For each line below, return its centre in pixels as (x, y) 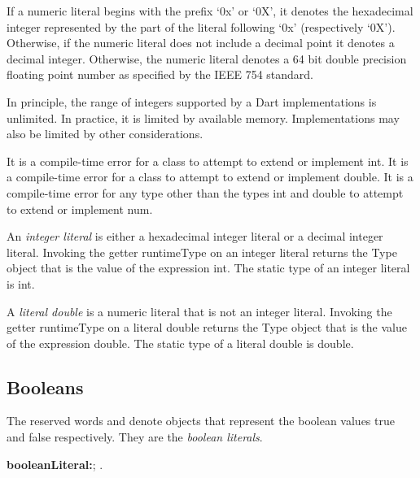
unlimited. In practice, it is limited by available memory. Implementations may (203, 117)
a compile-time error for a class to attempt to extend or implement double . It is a (210, 177)
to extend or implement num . (80, 209)
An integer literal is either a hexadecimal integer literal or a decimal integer (195, 236)
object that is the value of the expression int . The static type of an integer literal (208, 268)
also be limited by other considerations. (105, 134)
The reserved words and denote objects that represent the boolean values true (201, 421)
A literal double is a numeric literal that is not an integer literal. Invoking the (199, 311)
